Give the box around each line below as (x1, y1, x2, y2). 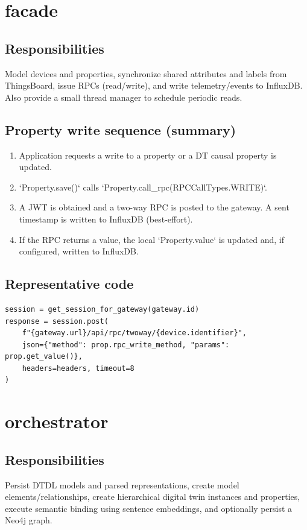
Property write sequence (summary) (5, 120, 236, 139)
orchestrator (5, 409, 109, 434)
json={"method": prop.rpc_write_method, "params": (22, 340, 230, 349)
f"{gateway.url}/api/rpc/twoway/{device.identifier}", (22, 329, 247, 338)
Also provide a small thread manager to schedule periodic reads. (5, 90, 242, 103)
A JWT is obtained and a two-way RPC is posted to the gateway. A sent (19, 201, 290, 213)
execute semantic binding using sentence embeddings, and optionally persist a (5, 502, 293, 514)
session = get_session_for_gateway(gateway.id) (5, 304, 200, 314)
